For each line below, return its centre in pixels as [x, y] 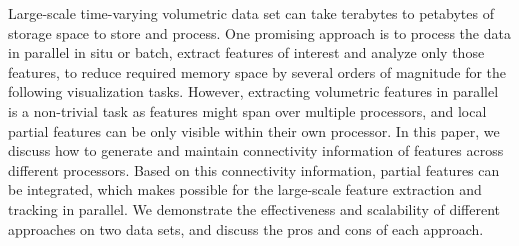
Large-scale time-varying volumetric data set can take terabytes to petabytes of [251, 13]
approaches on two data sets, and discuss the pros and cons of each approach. [246, 228]
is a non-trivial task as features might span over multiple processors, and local [247, 110]
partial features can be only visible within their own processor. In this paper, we [254, 130]
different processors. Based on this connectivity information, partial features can [254, 169]
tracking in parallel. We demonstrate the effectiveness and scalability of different [254, 208]
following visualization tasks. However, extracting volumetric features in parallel [253, 91]
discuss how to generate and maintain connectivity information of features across [256, 150]
